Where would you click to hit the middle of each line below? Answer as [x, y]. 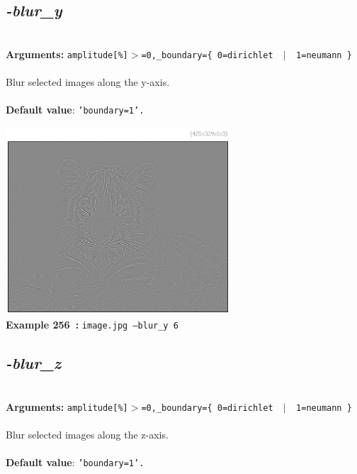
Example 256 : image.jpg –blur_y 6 [92, 325]
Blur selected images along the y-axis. [88, 82]
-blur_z [34, 363]
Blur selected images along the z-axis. [87, 434]
